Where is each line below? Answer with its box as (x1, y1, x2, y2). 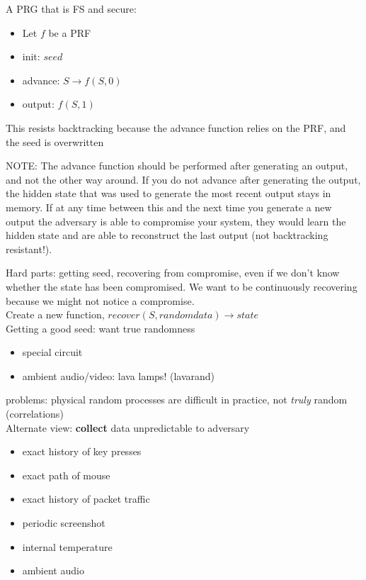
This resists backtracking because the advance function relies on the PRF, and (6, 120, 346, 135)
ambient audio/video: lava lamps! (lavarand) (22, 368, 215, 383)
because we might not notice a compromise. (6, 293, 195, 308)
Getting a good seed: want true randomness (6, 320, 195, 335)
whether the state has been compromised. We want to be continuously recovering (6, 279, 358, 294)
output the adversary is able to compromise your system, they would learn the (6, 213, 346, 228)
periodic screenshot (22, 515, 105, 530)
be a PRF (48, 25, 91, 40)
